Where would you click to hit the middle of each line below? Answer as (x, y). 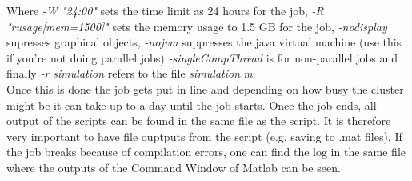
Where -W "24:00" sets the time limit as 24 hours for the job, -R (165, 10)
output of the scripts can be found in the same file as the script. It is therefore (199, 121)
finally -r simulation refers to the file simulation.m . (131, 73)
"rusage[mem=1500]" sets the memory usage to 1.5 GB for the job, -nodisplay (197, 26)
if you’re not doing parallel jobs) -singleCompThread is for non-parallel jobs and (202, 57)
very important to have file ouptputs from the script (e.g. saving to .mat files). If (204, 136)
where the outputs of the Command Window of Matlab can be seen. (174, 167)
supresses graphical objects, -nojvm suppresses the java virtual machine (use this (204, 42)
